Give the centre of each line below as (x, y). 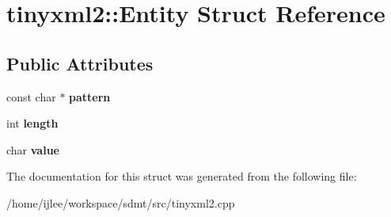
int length (32, 123)
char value (33, 149)
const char (31, 96)
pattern (90, 96)
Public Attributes (80, 63)
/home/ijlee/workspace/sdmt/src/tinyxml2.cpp (121, 202)
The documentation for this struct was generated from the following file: (182, 176)
